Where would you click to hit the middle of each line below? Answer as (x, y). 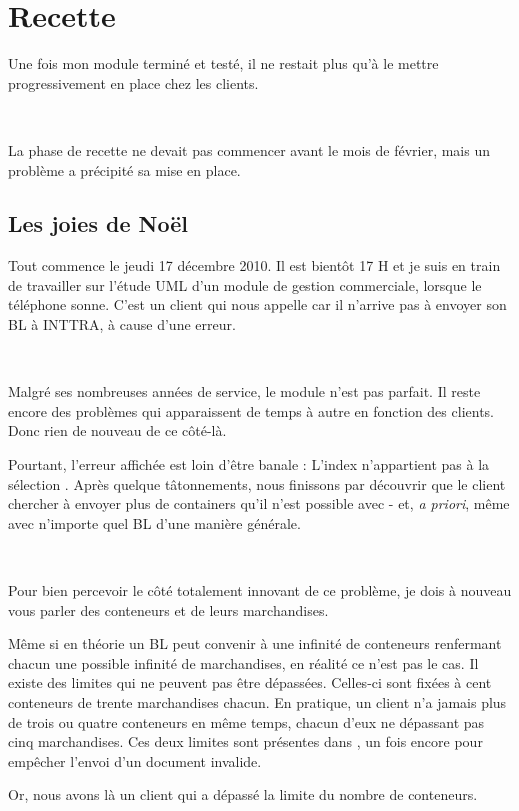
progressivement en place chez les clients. (133, 82)
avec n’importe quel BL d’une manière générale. (154, 522)
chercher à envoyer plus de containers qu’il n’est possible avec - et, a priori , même (259, 503)
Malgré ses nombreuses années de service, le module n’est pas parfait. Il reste (244, 391)
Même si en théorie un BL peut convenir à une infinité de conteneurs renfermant (255, 643)
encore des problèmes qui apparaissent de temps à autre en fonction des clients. (251, 410)
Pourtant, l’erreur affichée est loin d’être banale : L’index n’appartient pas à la (249, 464)
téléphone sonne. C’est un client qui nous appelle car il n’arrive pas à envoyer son (257, 304)
